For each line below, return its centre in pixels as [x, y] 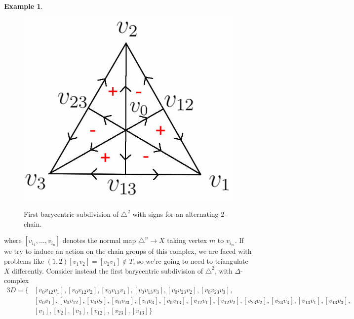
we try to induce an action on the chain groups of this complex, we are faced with [128, 251]
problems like [24, 261]
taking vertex [187, 240]
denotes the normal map [99, 240]
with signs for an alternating [176, 214]
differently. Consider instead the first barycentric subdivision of [108, 270]
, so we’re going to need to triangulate [191, 261]
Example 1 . [23, 6]
